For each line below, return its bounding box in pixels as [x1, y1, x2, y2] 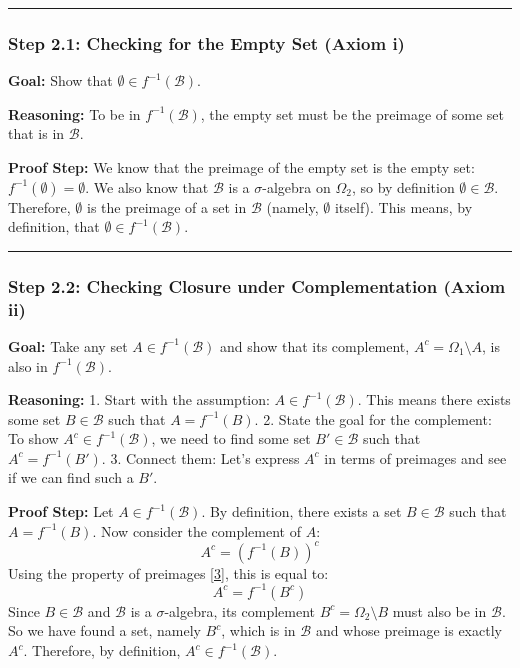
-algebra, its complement [164, 600, 316, 621]
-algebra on [262, 176, 331, 197]
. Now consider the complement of [92, 520, 301, 541]
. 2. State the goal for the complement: [254, 408, 492, 429]
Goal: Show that [8, 70, 113, 91]
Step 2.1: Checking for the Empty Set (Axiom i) [8, 30, 405, 55]
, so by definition [351, 176, 455, 197]
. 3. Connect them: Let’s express [101, 447, 300, 468]
